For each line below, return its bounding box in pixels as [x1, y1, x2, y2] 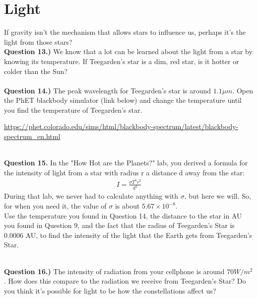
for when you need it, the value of [4, 201, 107, 211]
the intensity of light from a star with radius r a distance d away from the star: [4, 167, 245, 177]
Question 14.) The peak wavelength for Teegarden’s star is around [4, 85, 211, 95]
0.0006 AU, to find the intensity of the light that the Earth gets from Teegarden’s [4, 229, 252, 240]
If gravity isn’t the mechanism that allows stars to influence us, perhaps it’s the [4, 27, 246, 37]
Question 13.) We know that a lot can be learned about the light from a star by [4, 46, 253, 57]
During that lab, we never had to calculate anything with [4, 191, 179, 201]
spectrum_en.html [4, 131, 61, 142]
